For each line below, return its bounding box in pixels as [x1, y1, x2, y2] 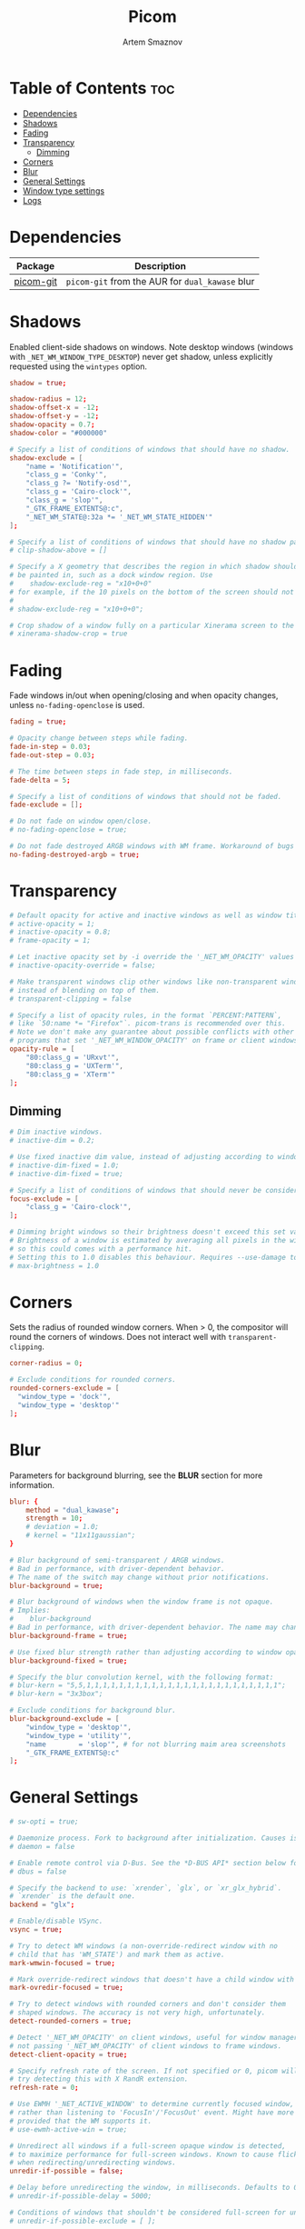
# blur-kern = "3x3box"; [9, 1689, 103, 1699]
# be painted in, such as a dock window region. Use [9, 571, 213, 580]
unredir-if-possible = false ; [9, 2166, 124, 2176]
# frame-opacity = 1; [9, 936, 92, 945]
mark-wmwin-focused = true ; [9, 1958, 116, 1967]
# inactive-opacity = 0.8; [9, 927, 112, 937]
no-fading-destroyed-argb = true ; [9, 850, 141, 859]
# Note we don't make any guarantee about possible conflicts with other [9, 1027, 295, 1037]
